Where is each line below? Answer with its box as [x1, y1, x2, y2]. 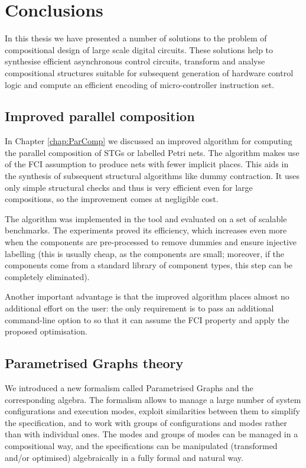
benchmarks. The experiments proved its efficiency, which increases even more [5, 224, 287, 236]
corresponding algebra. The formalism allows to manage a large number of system [5, 393, 301, 405]
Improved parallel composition [5, 107, 195, 125]
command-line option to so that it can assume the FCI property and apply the [5, 313, 289, 326]
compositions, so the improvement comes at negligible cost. [5, 193, 219, 205]
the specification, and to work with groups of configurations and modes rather [5, 416, 287, 428]
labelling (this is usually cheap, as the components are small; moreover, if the [5, 247, 285, 259]
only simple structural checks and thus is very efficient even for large [5, 181, 253, 193]
